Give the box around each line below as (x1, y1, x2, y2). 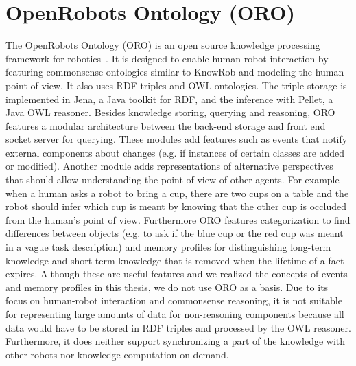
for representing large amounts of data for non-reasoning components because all (5, 307, 344, 321)
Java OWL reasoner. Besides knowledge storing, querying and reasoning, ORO (5, 105, 335, 119)
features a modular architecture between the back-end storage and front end (5, 118, 326, 133)
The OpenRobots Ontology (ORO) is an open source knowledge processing (5, 38, 320, 52)
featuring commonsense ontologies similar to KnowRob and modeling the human (5, 65, 344, 79)
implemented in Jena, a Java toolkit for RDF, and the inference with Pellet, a (5, 91, 333, 106)
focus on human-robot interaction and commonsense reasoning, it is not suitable (5, 293, 342, 308)
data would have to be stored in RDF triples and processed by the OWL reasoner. (5, 320, 351, 334)
